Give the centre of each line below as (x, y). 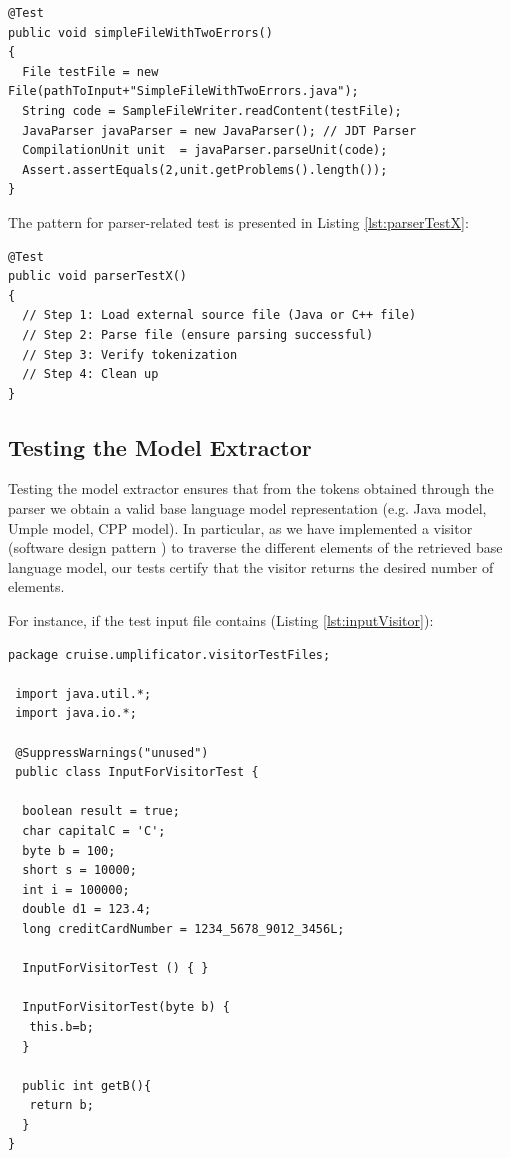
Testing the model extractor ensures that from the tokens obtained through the (251, 488)
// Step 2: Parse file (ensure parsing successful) (198, 334)
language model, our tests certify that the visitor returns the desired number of (251, 566)
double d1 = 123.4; (87, 909)
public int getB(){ (87, 1085)
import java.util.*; (83, 693)
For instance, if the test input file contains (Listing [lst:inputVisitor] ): (221, 620)
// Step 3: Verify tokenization (130, 354)
